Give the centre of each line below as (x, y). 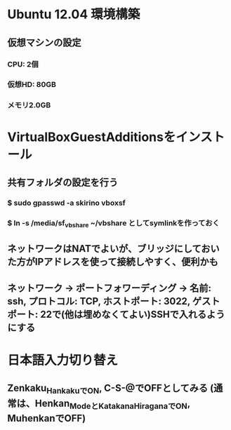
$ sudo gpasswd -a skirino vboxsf (67, 203)
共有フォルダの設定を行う (62, 182)
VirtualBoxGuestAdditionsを (92, 137)
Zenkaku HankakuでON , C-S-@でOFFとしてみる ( (111, 389)
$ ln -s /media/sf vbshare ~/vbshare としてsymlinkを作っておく (113, 224)
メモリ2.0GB (29, 105)
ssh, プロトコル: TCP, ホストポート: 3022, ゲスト (114, 301)
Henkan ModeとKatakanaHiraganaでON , (113, 404)
